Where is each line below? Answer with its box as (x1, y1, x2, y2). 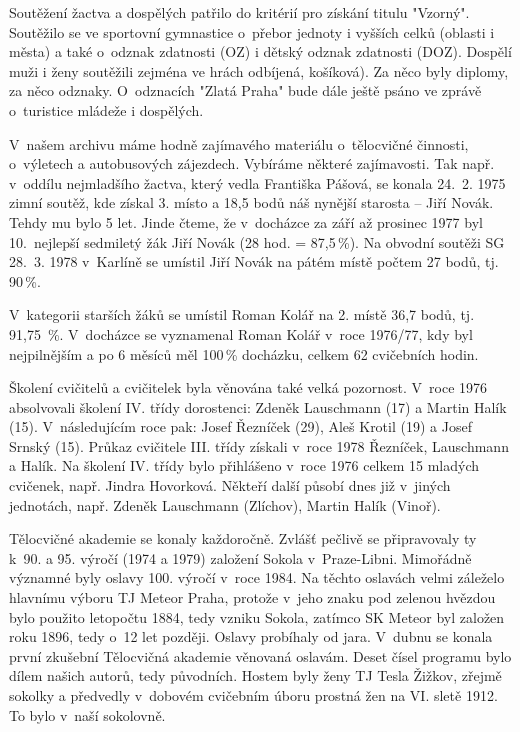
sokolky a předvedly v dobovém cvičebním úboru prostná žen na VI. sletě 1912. (9, 685, 498, 705)
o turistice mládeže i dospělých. (9, 99, 204, 120)
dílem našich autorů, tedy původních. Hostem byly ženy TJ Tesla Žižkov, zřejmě (9, 665, 502, 686)
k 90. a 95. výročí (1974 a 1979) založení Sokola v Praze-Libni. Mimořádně (9, 547, 472, 568)
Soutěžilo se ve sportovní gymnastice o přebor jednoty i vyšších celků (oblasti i (9, 21, 495, 42)
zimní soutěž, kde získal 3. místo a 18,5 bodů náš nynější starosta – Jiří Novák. (9, 192, 494, 213)
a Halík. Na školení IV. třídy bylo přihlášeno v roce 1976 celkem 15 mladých (9, 455, 480, 476)
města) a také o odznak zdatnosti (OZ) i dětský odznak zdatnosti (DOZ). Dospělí (9, 41, 512, 62)
